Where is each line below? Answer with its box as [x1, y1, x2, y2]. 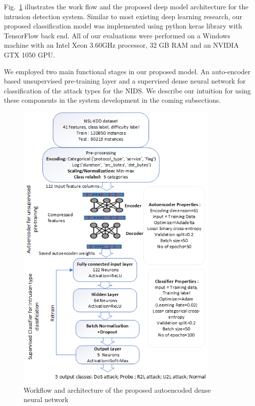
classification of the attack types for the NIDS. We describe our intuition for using [4, 85, 251, 95]
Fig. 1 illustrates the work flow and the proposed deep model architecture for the [4, 1, 249, 11]
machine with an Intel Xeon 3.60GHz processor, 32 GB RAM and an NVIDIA [4, 40, 239, 50]
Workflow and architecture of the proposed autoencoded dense [24, 384, 211, 395]
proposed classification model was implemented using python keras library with [4, 21, 242, 31]
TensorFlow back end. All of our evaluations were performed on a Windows [4, 30, 230, 40]
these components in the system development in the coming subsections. [4, 95, 221, 105]
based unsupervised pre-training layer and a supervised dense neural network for [4, 76, 246, 86]
